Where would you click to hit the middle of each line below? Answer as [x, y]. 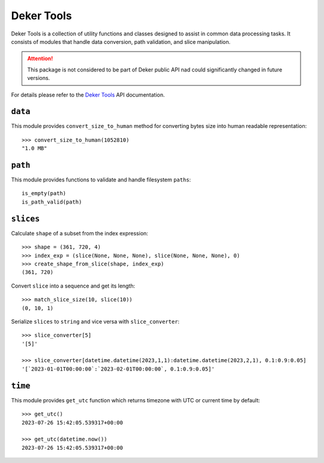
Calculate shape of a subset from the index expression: [79, 233]
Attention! [40, 59]
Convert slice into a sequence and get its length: [73, 286]
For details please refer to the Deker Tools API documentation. [88, 95]
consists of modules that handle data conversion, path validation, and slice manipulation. [121, 41]
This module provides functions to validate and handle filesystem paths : [101, 180]
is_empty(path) [44, 193]
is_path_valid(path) [52, 202]
